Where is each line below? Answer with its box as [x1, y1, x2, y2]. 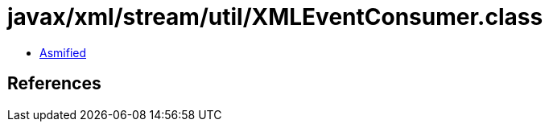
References [7, 73, 101, 94]
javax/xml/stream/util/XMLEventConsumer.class [7, 3, 543, 31]
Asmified [39, 45, 87, 60]
